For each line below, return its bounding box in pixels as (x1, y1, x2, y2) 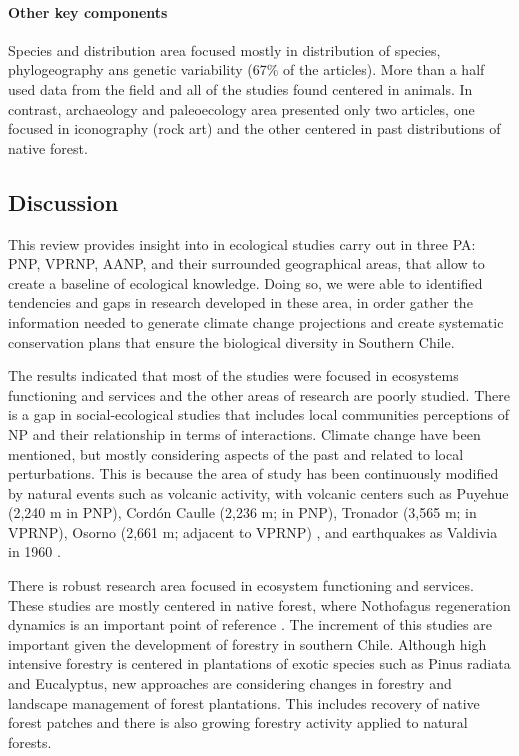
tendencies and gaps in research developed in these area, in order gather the (8, 292, 473, 313)
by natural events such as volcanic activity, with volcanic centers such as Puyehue (8, 482, 509, 503)
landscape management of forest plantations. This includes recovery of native (8, 692, 480, 713)
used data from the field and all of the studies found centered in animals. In (8, 78, 473, 99)
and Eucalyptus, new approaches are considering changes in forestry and (8, 673, 452, 694)
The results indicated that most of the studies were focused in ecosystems (8, 365, 459, 386)
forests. (8, 731, 52, 752)
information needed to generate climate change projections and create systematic (8, 311, 504, 332)
